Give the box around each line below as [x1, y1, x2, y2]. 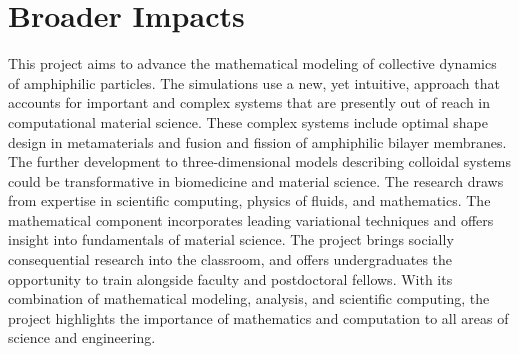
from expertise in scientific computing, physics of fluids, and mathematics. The [8, 190, 491, 211]
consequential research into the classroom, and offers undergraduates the [8, 249, 453, 270]
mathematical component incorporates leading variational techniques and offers [8, 209, 494, 230]
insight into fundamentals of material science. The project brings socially [8, 229, 454, 250]
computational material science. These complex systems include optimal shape [8, 111, 488, 132]
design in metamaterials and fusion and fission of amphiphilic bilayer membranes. [8, 131, 507, 152]
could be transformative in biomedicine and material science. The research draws [8, 170, 504, 191]
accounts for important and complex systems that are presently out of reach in [8, 92, 491, 113]
